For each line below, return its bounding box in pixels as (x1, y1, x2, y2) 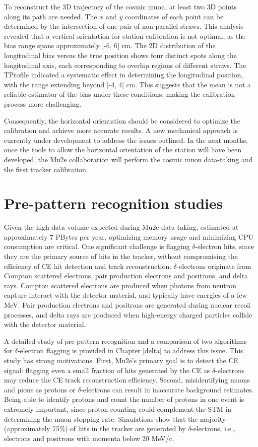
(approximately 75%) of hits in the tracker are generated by (4, 423, 186, 434)
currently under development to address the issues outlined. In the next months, (4, 134, 248, 145)
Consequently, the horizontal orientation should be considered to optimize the (4, 115, 240, 126)
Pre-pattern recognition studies (4, 193, 223, 213)
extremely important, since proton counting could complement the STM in (4, 403, 231, 414)
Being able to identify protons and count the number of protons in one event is (4, 394, 244, 404)
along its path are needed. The (4, 11, 97, 21)
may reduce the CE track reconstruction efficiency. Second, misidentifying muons (4, 375, 250, 385)
